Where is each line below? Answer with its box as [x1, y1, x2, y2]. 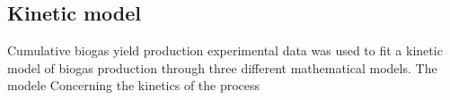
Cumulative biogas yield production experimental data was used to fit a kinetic [7, 41, 443, 60]
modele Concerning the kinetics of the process [7, 76, 260, 95]
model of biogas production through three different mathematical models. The [7, 58, 437, 77]
